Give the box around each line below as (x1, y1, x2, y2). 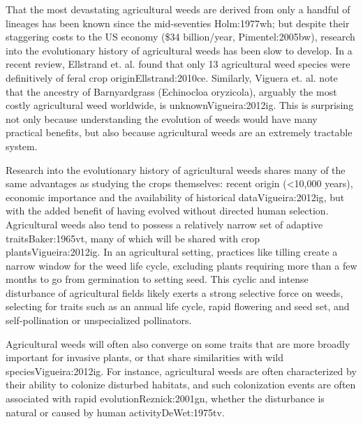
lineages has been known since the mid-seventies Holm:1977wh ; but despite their (6, 15, 350, 30)
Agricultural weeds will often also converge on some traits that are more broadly (6, 336, 350, 351)
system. (6, 138, 38, 153)
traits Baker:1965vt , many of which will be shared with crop (6, 231, 260, 245)
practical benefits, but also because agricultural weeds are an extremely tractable (6, 125, 353, 140)
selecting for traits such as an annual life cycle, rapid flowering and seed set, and (6, 299, 350, 314)
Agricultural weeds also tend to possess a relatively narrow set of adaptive (6, 217, 323, 231)
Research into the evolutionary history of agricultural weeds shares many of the (6, 162, 346, 177)
